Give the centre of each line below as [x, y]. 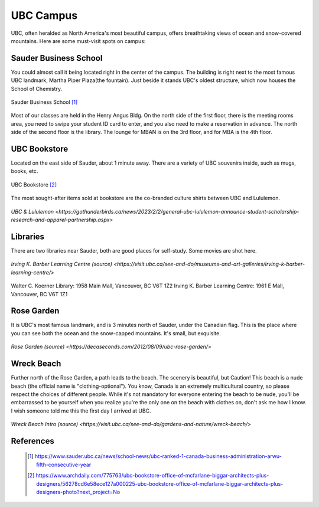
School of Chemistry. [36, 89]
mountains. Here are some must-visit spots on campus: [78, 41]
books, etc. [25, 171]
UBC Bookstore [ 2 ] [34, 184]
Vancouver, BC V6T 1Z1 [39, 294]
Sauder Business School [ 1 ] [44, 102]
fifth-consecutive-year [64, 465]
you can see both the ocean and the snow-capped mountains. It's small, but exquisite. [116, 333]
